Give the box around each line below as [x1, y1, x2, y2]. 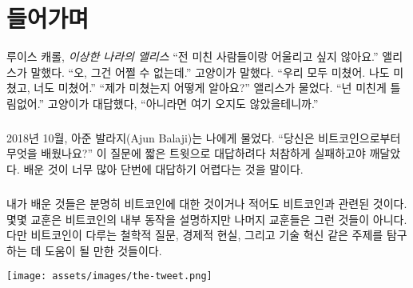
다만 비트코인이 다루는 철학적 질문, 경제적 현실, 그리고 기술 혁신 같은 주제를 [6, 226, 383, 243]
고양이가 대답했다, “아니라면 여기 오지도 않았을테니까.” [47, 94, 319, 111]
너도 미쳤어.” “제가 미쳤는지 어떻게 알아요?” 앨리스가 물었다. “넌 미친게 [34, 79, 387, 96]
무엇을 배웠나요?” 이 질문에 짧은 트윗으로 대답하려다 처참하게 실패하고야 [6, 145, 366, 162]
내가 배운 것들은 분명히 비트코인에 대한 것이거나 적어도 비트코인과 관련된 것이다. [6, 195, 407, 212]
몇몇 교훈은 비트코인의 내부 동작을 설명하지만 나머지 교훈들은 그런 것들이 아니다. [6, 210, 407, 227]
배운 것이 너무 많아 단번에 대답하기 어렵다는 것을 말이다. [23, 161, 304, 178]
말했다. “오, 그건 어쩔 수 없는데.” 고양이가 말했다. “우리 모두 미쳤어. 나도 [30, 63, 390, 80]
